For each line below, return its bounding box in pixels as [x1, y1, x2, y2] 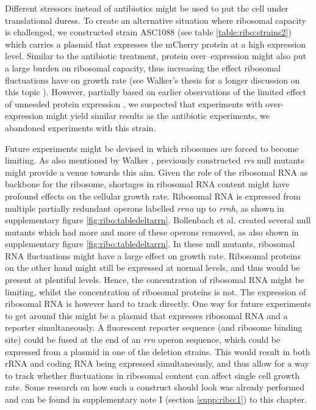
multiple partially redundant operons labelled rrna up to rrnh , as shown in [5, 201, 284, 214]
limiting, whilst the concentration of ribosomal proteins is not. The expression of [5, 285, 306, 298]
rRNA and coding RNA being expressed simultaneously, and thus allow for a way [5, 357, 309, 370]
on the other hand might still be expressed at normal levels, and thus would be [5, 261, 300, 274]
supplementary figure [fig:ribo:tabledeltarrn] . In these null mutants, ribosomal [5, 237, 295, 250]
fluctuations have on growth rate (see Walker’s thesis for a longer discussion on [5, 73, 300, 86]
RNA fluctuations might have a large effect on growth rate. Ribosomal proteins [5, 249, 301, 262]
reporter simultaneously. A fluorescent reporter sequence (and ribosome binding [5, 321, 303, 334]
